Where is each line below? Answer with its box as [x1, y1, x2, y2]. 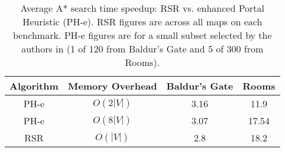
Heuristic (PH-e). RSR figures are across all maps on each [22, 15, 263, 28]
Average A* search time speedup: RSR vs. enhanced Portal [20, 1, 265, 15]
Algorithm [9, 79, 59, 92]
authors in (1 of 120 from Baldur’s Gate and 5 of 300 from [21, 42, 264, 55]
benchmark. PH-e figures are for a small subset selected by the [12, 28, 272, 42]
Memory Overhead [67, 79, 157, 92]
